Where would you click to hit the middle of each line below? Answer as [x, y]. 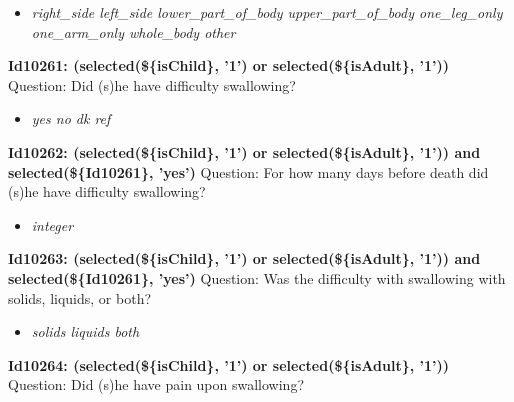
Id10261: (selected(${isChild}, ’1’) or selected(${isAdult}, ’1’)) [229, 65]
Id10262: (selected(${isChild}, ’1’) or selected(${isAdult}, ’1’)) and [244, 151]
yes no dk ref [71, 118]
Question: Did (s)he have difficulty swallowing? [152, 84]
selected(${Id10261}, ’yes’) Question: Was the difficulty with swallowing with [257, 277]
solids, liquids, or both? [80, 297]
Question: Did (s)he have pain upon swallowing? [156, 384]
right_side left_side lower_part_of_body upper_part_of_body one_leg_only [267, 12]
